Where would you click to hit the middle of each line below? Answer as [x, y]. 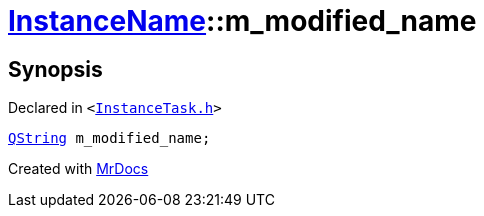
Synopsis [55, 69]
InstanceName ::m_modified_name [242, 21]
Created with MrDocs [78, 169]
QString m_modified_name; [109, 138]
